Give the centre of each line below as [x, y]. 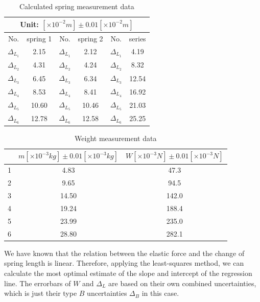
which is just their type [41, 293]
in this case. [160, 293]
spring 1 [39, 38]
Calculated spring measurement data [77, 6]
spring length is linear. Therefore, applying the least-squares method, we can [124, 263]
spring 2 [90, 38]
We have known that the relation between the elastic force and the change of [124, 253]
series [137, 38]
